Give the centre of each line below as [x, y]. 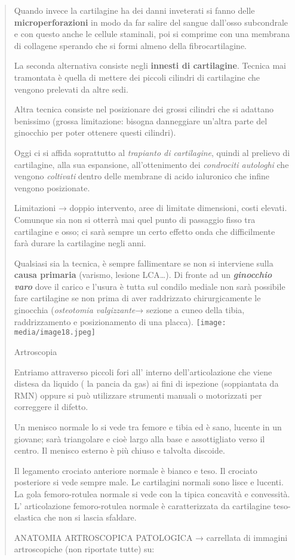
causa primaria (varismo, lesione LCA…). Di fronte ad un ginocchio [143, 275]
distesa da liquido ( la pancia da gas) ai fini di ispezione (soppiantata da [146, 383]
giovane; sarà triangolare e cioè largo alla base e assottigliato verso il [139, 438]
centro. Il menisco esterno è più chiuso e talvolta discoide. [119, 450]
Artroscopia [36, 351]
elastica [27, 517]
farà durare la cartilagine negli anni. [80, 243]
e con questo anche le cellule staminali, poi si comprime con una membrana [152, 34]
